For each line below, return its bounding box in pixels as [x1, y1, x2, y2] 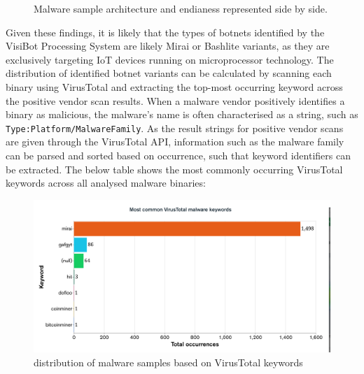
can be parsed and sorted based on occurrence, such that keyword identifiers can [6, 148, 351, 162]
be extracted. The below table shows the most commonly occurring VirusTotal [6, 161, 343, 176]
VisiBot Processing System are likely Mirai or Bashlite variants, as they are [6, 38, 330, 53]
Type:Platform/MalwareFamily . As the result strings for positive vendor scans [6, 120, 344, 135]
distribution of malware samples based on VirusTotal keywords [34, 354, 303, 369]
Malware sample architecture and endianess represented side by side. [34, 1, 328, 15]
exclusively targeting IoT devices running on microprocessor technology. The [6, 52, 334, 66]
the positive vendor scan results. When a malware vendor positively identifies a [6, 93, 345, 108]
